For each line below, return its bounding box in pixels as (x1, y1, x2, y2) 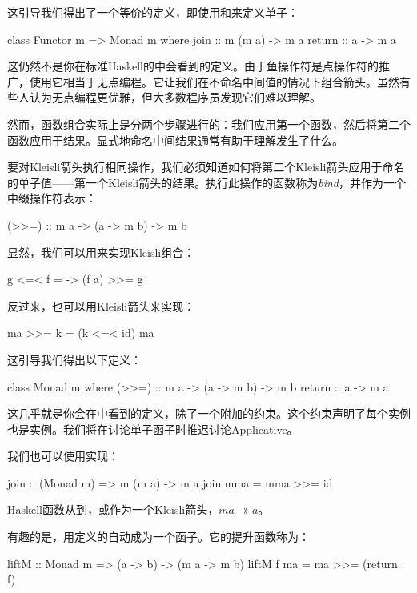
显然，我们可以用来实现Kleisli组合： (7, 243, 195, 260)
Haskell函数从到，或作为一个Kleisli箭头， (7, 501, 219, 518)
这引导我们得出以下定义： (7, 351, 142, 367)
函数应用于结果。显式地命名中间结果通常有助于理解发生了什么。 (7, 131, 343, 148)
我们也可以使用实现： (7, 447, 119, 464)
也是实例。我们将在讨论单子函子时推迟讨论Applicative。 (7, 420, 299, 437)
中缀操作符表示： (7, 190, 97, 206)
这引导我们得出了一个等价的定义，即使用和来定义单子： (7, 4, 299, 20)
